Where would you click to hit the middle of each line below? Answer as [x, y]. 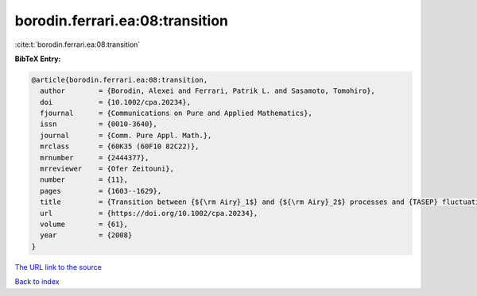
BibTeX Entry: [38, 59]
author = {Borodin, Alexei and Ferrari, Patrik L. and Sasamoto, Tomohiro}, [207, 91]
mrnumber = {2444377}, [95, 158]
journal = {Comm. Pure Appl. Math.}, [126, 135]
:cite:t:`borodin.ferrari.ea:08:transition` [78, 44]
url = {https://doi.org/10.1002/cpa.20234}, [149, 213]
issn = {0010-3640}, [99, 124]
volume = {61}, [84, 224]
